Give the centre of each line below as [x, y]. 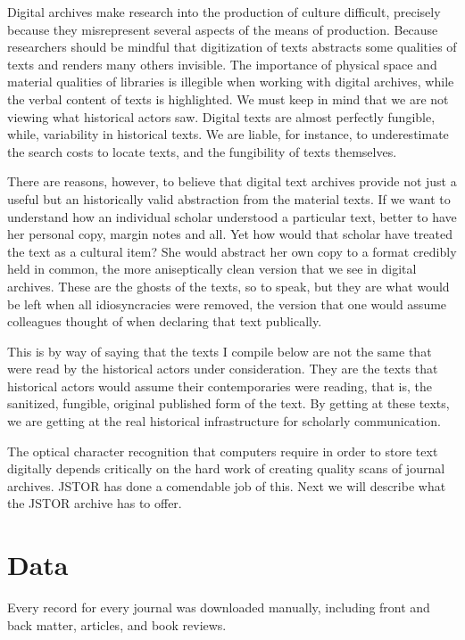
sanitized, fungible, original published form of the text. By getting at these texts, [228, 403]
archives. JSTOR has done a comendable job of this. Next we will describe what [227, 485]
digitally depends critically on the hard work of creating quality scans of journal [226, 468]
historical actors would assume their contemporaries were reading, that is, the [220, 386]
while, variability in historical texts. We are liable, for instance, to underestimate [228, 134]
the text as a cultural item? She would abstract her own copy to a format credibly [232, 251]
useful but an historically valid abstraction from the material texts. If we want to [229, 198]
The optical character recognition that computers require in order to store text [223, 451]
